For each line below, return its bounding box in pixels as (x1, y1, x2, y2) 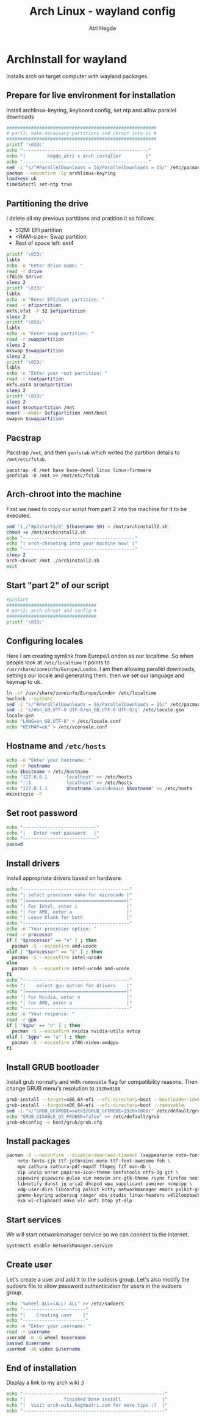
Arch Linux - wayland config (29, 4, 176, 18)
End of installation (6, 1363, 77, 1373)
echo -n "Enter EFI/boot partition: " (6, 296, 105, 303)
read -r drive (6, 268, 43, 274)
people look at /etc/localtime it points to (6, 658, 110, 666)
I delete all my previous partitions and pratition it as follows (6, 214, 154, 222)
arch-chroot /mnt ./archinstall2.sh (6, 557, 99, 564)
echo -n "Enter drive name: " (6, 263, 84, 269)
